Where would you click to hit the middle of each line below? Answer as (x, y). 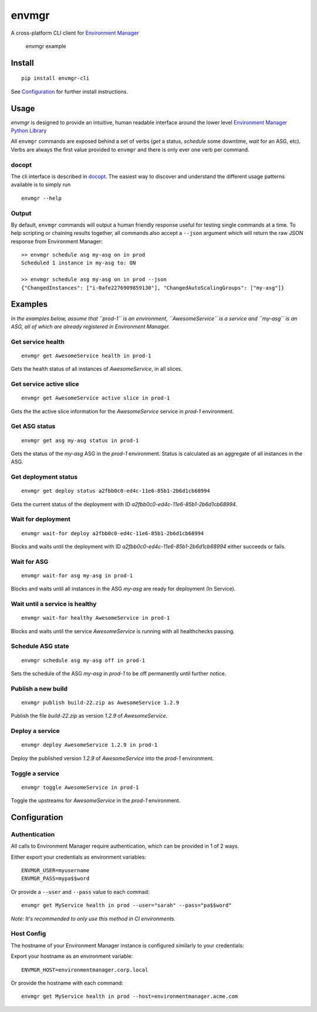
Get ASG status (33, 426)
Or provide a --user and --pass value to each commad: (80, 892)
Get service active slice (45, 384)
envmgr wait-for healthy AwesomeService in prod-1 (96, 618)
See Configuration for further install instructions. (70, 92)
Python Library (29, 131)
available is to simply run (41, 184)
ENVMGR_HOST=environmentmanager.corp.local (85, 970)
